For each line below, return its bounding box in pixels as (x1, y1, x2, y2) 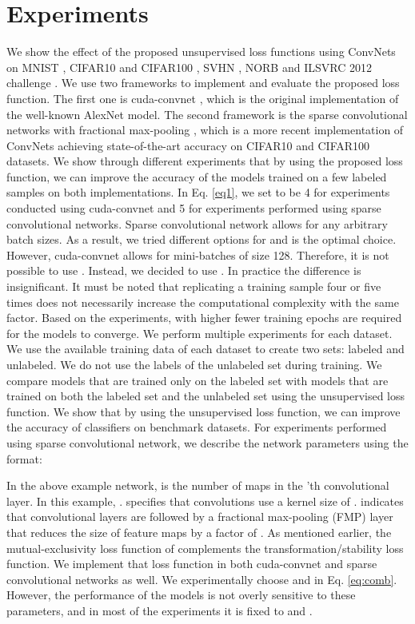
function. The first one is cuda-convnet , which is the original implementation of (6, 89, 399, 106)
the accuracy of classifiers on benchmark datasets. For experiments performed (6, 419, 387, 435)
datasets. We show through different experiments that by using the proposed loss (6, 153, 403, 169)
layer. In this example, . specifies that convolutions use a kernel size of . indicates (6, 492, 404, 509)
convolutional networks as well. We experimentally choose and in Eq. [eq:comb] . (6, 570, 397, 587)
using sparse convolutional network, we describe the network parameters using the (6, 434, 409, 451)
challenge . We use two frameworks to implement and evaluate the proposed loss (6, 74, 400, 91)
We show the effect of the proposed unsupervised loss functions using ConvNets (6, 43, 396, 60)
